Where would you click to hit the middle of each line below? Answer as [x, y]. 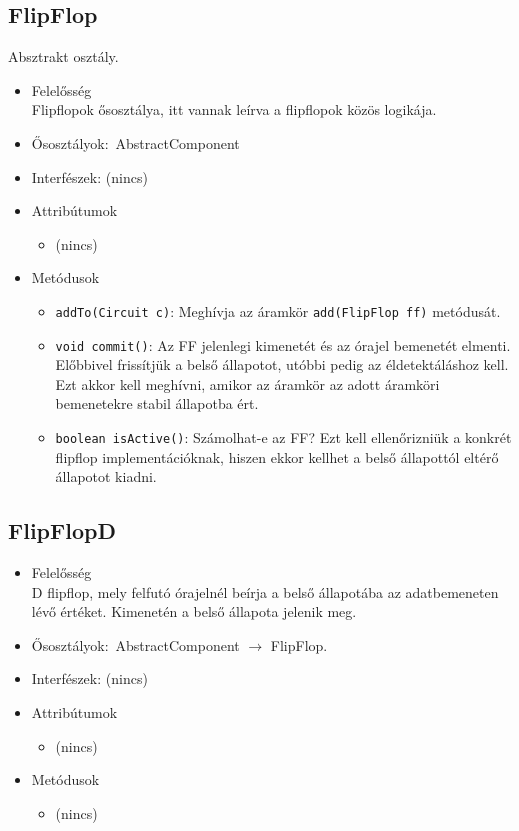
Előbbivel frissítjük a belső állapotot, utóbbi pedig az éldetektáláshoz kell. [282, 364]
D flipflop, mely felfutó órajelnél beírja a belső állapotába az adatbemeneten [265, 591]
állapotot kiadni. [106, 476]
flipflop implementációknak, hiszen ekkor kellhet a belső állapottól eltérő [277, 456]
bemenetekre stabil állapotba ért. [157, 403]
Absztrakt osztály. [63, 56]
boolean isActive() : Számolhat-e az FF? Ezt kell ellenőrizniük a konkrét [283, 437]
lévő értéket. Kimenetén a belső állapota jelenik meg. [194, 611]
